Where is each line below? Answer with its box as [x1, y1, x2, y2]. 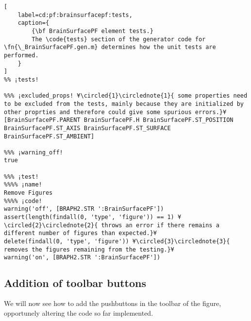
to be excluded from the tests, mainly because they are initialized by [4, 100, 244, 107]
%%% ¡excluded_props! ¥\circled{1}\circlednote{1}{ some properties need [4, 92, 248, 100]
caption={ [17, 19, 50, 27]
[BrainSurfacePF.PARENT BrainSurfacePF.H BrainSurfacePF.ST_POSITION [4, 117, 234, 124]
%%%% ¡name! [4, 181, 42, 188]
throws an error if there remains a [101, 221, 219, 229]
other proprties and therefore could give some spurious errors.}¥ [4, 108, 227, 116]
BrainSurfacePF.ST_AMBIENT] [4, 133, 95, 140]
